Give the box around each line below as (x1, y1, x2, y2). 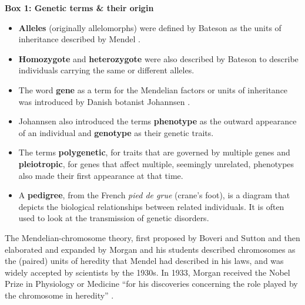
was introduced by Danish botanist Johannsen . (18, 95, 190, 107)
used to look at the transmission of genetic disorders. (18, 212, 209, 224)
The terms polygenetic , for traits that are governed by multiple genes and (18, 146, 290, 158)
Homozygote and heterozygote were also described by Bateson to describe (18, 52, 299, 65)
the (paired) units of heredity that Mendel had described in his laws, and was (5, 255, 284, 267)
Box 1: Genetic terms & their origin (5, 2, 154, 13)
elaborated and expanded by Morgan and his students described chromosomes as (5, 243, 296, 255)
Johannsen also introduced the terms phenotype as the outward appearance (18, 115, 297, 127)
